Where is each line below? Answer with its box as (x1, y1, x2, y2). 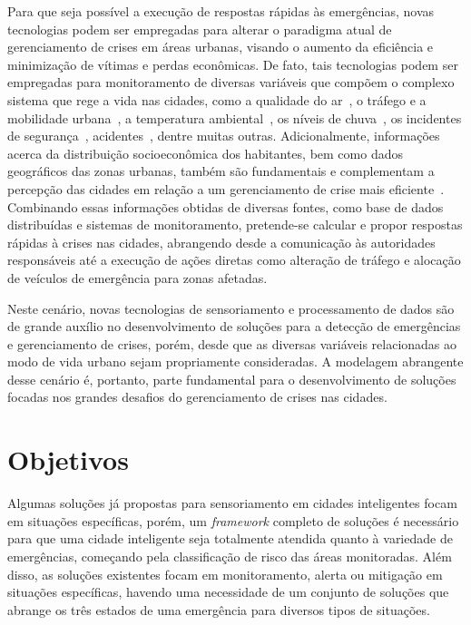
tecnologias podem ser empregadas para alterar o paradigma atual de (7, 19, 392, 38)
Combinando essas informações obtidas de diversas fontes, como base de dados (7, 197, 444, 216)
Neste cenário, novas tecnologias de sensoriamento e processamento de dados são (7, 298, 455, 317)
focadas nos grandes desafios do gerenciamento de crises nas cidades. (7, 387, 388, 406)
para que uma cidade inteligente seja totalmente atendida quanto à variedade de (7, 529, 453, 548)
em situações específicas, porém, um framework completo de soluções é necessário (7, 511, 459, 530)
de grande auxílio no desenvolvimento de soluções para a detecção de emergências (7, 317, 461, 336)
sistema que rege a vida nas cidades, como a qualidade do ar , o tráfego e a (7, 90, 427, 109)
